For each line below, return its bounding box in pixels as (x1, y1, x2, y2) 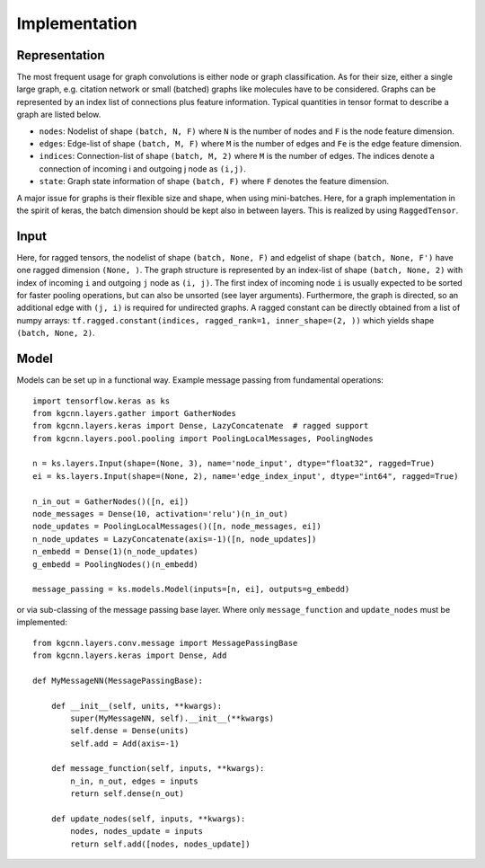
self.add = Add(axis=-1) (70, 738, 180, 748)
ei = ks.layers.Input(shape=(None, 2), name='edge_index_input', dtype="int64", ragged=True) (32, 471, 459, 481)
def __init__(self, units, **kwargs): (50, 701, 223, 711)
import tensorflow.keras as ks (32, 395, 171, 406)
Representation (16, 48, 105, 63)
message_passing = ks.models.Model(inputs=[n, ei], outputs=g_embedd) (32, 584, 350, 595)
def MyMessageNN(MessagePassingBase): (32, 675, 204, 686)
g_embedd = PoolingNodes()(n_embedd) (32, 559, 199, 570)
